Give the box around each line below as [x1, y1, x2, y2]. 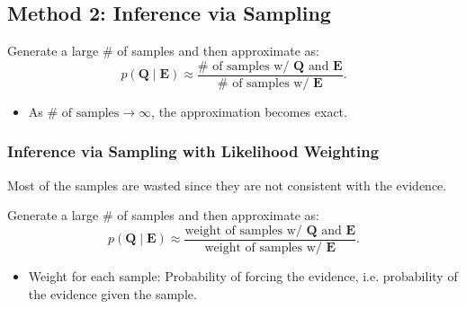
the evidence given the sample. [28, 284, 197, 303]
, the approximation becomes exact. [151, 102, 347, 120]
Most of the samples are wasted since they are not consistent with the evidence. [7, 175, 447, 194]
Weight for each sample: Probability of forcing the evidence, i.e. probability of [28, 266, 458, 285]
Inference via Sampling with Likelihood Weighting [7, 140, 380, 163]
